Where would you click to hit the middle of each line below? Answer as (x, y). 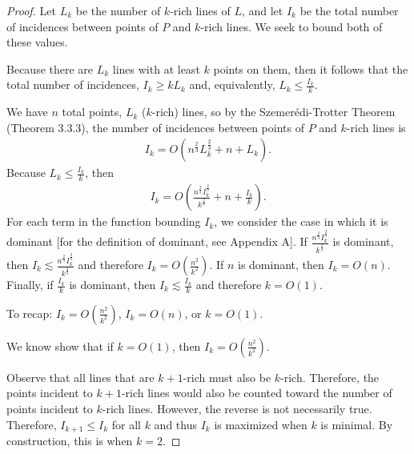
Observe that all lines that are (80, 377)
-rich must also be (227, 377)
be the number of (118, 10)
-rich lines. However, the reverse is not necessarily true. (237, 409)
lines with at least (156, 68)
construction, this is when (70, 441)
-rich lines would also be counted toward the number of (257, 393)
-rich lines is (376, 127)
